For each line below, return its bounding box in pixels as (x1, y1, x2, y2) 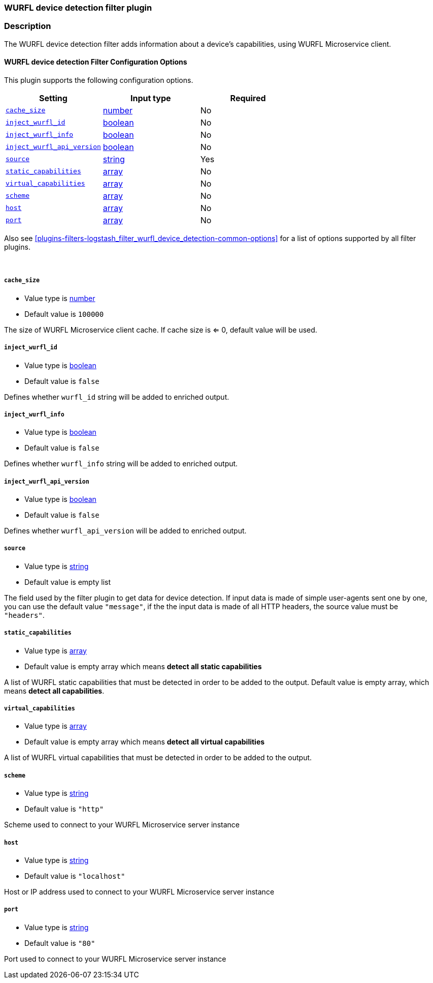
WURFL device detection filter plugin (4, 3, 152, 13)
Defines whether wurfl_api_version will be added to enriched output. (4, 526, 247, 535)
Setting (39, 93, 68, 103)
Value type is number (24, 293, 95, 303)
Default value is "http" (24, 805, 104, 814)
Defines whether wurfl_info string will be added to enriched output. (4, 459, 238, 468)
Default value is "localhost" (24, 872, 125, 880)
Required (230, 93, 266, 103)
